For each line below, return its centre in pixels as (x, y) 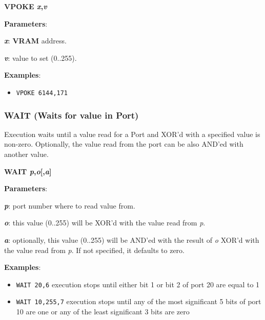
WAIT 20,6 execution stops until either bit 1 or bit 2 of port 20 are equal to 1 (138, 284)
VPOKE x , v (26, 6)
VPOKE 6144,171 (42, 93)
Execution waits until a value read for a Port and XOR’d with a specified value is (132, 134)
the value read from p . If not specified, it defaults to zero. (94, 250)
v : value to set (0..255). (40, 58)
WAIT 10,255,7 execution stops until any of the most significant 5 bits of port (139, 301)
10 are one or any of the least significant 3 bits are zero (103, 312)
